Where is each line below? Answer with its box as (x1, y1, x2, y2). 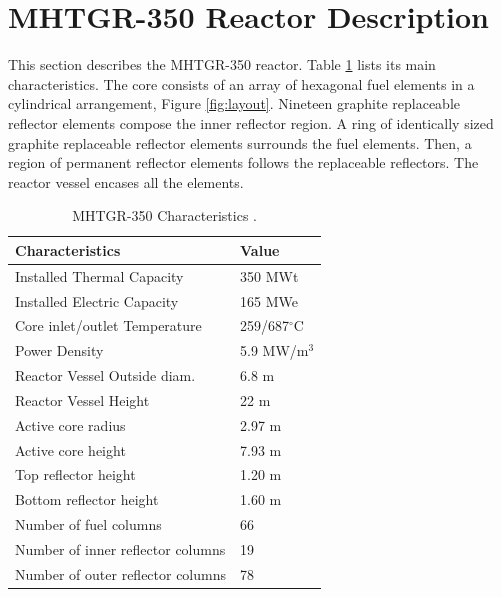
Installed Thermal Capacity (15, 265, 184, 286)
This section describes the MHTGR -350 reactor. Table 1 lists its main (8, 54, 436, 75)
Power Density (15, 340, 104, 361)
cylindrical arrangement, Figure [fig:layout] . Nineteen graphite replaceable (8, 93, 460, 114)
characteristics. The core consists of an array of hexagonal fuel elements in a (8, 73, 475, 94)
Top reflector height (15, 464, 136, 485)
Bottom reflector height (15, 489, 159, 510)
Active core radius (15, 414, 126, 435)
